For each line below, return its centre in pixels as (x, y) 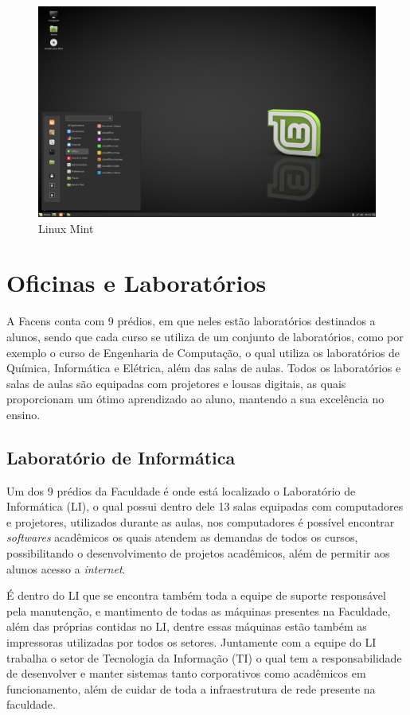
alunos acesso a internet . (66, 568)
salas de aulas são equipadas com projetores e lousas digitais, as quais (176, 383)
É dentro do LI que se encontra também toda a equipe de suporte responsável (196, 595)
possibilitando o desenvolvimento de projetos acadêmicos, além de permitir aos (198, 553)
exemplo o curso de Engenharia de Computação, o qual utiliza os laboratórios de (203, 352)
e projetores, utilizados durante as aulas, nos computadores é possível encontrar (201, 521)
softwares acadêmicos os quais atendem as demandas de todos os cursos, (182, 537)
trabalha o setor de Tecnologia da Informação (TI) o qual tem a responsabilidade (204, 657)
